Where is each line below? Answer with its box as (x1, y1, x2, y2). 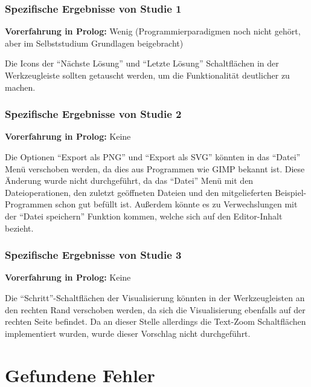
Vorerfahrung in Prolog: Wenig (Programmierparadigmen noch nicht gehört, (5, 25, 301, 37)
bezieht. (5, 221, 34, 234)
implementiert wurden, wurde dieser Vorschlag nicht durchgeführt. (5, 327, 251, 339)
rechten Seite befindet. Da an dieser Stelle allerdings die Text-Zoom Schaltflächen (5, 315, 306, 328)
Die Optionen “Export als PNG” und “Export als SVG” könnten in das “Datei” (5, 151, 301, 163)
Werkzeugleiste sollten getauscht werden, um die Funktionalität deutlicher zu (5, 69, 290, 81)
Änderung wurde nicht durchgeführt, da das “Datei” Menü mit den (5, 174, 254, 187)
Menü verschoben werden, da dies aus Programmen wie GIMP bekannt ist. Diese (5, 162, 305, 175)
